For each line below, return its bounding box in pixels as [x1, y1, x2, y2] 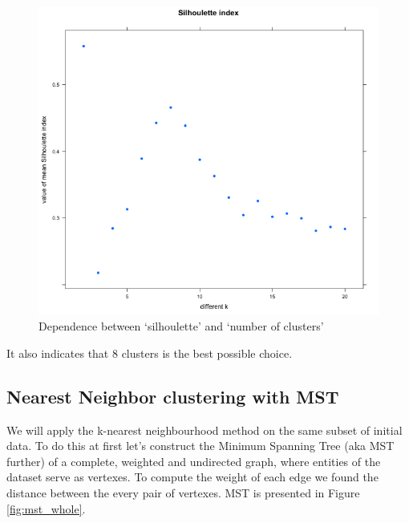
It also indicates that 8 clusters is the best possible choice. [6, 344, 293, 361]
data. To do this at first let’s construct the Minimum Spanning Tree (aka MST [6, 437, 395, 454]
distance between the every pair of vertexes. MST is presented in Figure [6, 484, 360, 501]
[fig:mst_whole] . [6, 500, 86, 517]
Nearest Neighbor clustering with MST [6, 383, 339, 408]
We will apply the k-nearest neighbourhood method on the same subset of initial [6, 421, 403, 438]
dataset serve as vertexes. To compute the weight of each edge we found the [6, 468, 379, 485]
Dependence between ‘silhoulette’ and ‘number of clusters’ [38, 318, 324, 334]
